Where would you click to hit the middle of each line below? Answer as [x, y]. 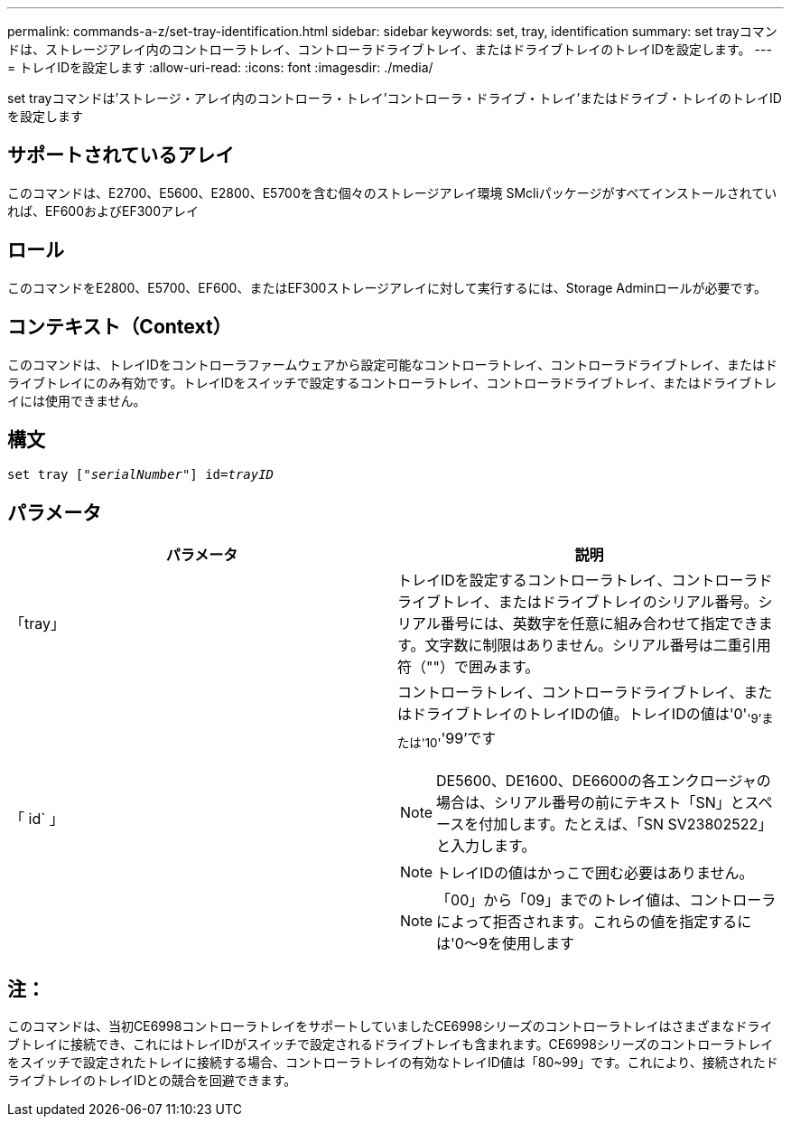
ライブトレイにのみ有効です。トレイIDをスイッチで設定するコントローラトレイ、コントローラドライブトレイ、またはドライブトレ [392, 382]
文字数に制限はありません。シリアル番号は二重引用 [598, 646]
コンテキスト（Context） [120, 327]
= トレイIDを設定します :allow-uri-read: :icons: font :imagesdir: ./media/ [220, 67]
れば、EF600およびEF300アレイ [103, 211]
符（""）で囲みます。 [469, 667]
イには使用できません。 [77, 400]
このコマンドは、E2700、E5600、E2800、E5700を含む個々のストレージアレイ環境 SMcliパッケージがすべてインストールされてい [392, 192]
